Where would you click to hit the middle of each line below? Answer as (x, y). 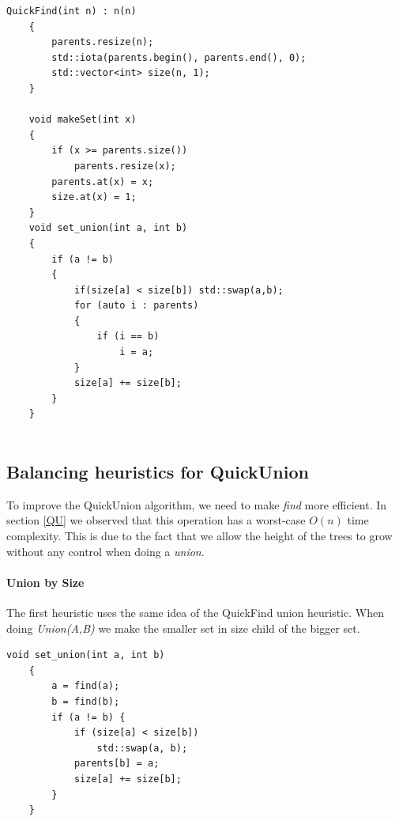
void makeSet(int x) (83, 120)
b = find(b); (86, 701)
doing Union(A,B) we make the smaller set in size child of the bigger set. (183, 628)
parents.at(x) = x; (103, 182)
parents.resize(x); (125, 166)
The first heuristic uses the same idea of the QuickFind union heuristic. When (195, 612)
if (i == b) (128, 337)
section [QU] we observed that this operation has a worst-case (156, 520)
